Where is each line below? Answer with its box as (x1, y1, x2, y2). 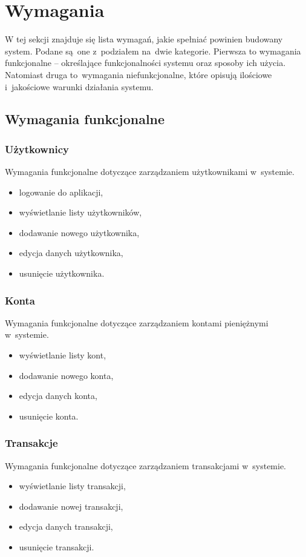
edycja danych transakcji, (19, 520, 113, 533)
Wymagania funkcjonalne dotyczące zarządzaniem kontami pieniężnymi (5, 316, 269, 329)
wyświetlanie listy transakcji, (19, 480, 126, 492)
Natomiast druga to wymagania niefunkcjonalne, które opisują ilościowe (5, 68, 272, 81)
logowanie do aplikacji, (19, 185, 103, 198)
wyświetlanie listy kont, (19, 349, 106, 361)
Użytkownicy (5, 141, 69, 156)
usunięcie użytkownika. (19, 267, 105, 280)
